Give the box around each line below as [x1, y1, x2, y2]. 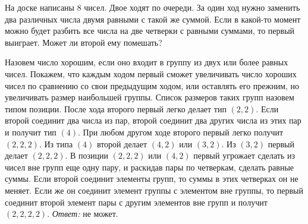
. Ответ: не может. [47, 207, 118, 220]
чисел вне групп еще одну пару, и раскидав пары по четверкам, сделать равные [5, 160, 294, 173]
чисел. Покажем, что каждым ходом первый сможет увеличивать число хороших [5, 67, 297, 80]
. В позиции [65, 149, 109, 162]
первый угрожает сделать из [193, 149, 296, 162]
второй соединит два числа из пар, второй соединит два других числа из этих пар [5, 114, 301, 127]
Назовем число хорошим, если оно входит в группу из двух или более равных [5, 56, 288, 68]
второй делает [96, 137, 147, 150]
